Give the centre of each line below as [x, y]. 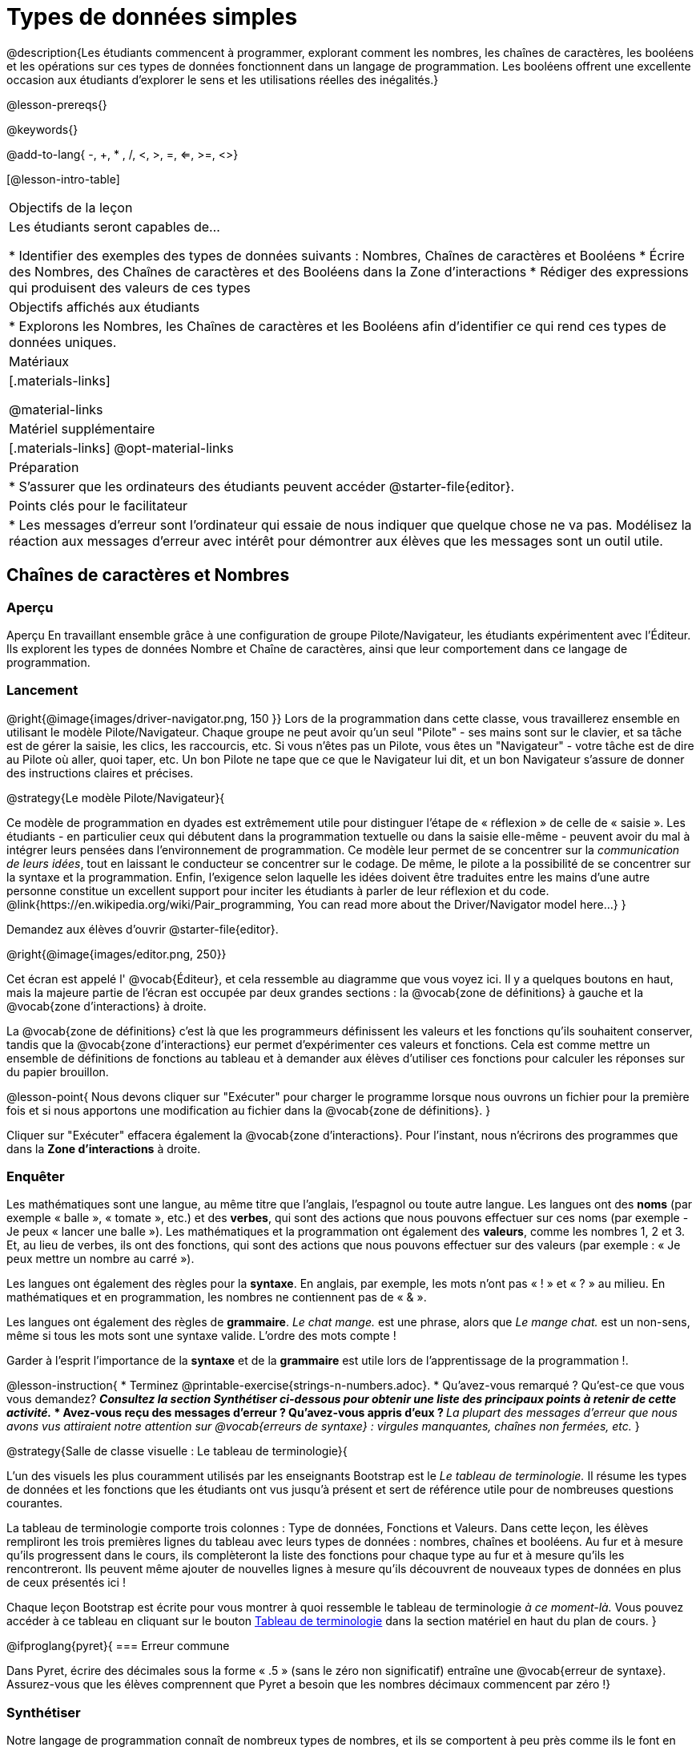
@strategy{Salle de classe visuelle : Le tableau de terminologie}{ [177, 1451]
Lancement [42, 690]
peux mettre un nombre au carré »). [101, 1259]
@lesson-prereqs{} [57, 104]
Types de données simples [152, 17]
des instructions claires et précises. [100, 773]
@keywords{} [42, 129]
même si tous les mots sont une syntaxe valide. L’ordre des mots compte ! [201, 1336]
